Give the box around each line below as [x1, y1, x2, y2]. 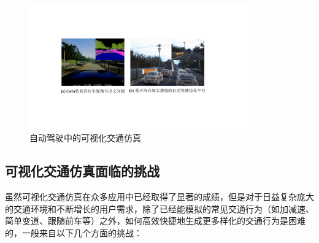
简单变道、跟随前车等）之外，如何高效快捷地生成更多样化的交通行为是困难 [5, 214, 306, 227]
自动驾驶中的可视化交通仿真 [29, 131, 141, 144]
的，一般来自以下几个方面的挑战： [5, 226, 142, 239]
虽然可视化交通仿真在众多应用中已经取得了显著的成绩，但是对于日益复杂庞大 [5, 190, 314, 203]
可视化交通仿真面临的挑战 [5, 161, 159, 180]
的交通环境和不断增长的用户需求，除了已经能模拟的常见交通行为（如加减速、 [5, 202, 314, 215]
